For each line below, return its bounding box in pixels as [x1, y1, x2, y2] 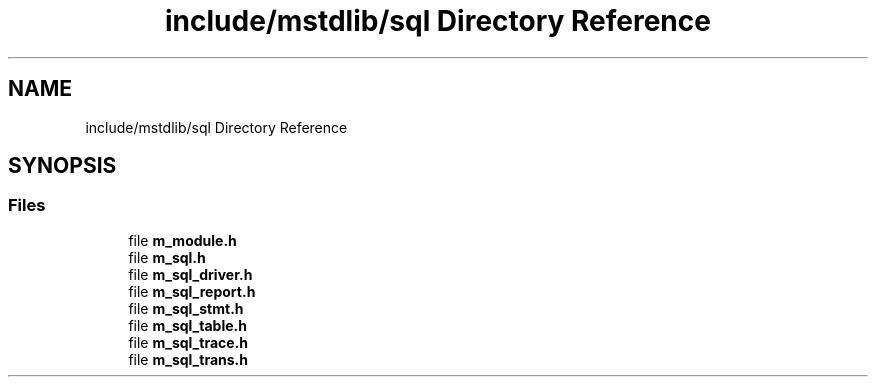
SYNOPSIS [8, 153, 117, 179]
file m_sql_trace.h [128, 333, 249, 351]
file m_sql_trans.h [128, 350, 248, 368]
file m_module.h [128, 231, 237, 249]
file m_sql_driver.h [128, 265, 253, 283]
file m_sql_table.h [128, 316, 247, 334]
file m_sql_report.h [128, 282, 256, 300]
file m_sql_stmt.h [128, 299, 244, 317]
